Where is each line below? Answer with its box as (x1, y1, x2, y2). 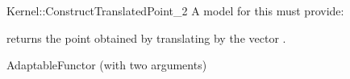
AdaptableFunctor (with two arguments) (6, 56, 207, 73)
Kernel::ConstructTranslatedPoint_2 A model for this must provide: (6, 2, 344, 19)
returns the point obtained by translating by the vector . (6, 29, 286, 46)
